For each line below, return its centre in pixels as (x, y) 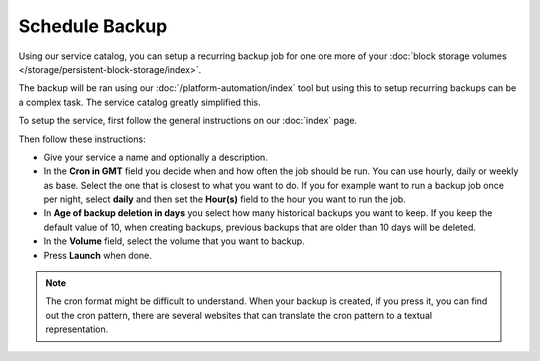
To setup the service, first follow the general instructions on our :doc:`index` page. (188, 121)
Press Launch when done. (97, 255)
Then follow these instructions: (82, 139)
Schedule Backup (93, 26)
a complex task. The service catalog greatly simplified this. (139, 102)
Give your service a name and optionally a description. (156, 157)
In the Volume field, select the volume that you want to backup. (174, 241)
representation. (77, 329)
